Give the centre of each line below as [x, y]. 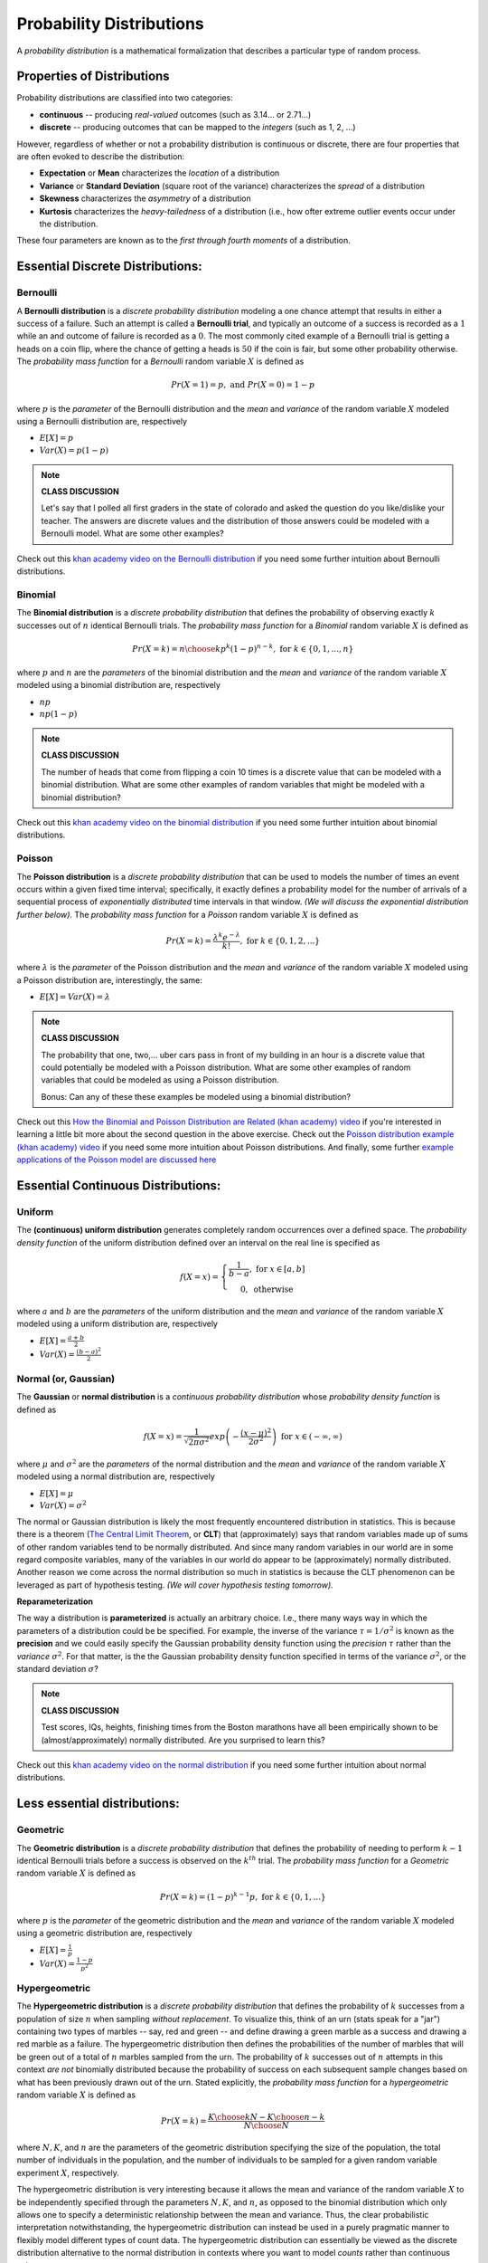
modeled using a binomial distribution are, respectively [119, 685]
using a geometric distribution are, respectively [105, 1934]
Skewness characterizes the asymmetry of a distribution [145, 198]
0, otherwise [267, 1289]
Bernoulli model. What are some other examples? [133, 533]
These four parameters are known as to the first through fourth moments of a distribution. [184, 241]
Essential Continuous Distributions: [119, 1186]
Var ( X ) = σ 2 [63, 1505]
